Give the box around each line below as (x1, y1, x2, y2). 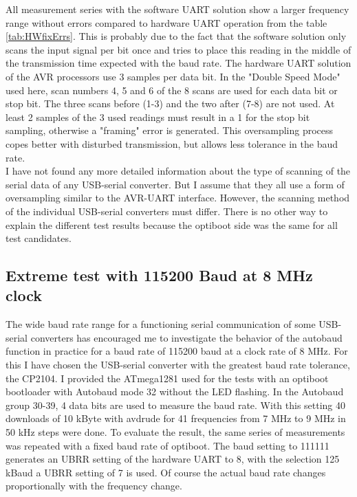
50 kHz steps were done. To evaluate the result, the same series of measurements (6, 425, 345, 439)
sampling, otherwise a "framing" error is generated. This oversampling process (6, 123, 334, 137)
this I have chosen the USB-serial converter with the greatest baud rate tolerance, (6, 357, 350, 372)
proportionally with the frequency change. (6, 478, 182, 493)
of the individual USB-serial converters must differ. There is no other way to (6, 203, 328, 218)
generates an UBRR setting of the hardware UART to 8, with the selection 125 (6, 452, 340, 466)
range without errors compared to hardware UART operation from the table (6, 15, 327, 30)
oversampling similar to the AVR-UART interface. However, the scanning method (6, 190, 350, 205)
